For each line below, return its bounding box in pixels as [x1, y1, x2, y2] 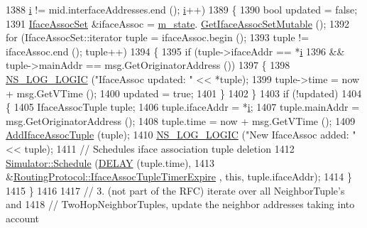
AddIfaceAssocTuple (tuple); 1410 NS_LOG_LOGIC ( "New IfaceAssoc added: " [6, 127, 356, 142]
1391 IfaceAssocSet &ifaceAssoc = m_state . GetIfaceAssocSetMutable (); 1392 [6, 16, 349, 31]
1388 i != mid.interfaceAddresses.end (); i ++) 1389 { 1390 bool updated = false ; [6, 2, 358, 16]
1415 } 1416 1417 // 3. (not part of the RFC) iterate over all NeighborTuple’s [6, 183, 345, 197]
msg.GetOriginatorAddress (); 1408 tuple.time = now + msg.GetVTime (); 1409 [6, 113, 356, 128]
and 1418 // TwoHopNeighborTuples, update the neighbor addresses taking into [6, 197, 355, 212]
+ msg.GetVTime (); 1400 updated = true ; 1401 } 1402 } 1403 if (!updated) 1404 [6, 85, 362, 100]
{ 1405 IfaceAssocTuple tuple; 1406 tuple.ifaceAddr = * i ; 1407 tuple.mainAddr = [6, 99, 360, 114]
